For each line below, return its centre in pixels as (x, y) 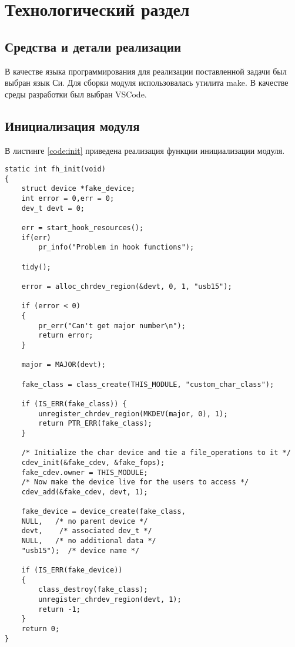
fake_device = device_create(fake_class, (103, 512)
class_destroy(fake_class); (93, 590)
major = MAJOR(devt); (63, 365)
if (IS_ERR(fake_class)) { (74, 404)
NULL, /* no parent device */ (85, 521)
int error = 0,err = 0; (68, 199)
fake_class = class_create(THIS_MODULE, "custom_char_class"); (148, 384)
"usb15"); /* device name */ (81, 550)
